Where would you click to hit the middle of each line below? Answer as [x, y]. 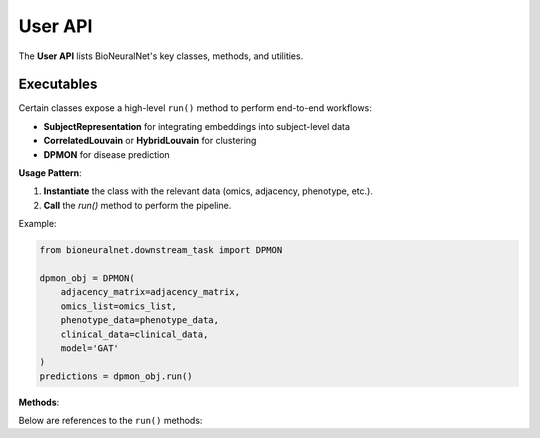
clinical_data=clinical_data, [134, 334]
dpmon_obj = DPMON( [87, 278]
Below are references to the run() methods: [110, 421]
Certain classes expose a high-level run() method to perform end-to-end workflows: [195, 108]
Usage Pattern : [50, 173]
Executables [58, 84]
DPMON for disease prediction [106, 154]
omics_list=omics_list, [118, 306]
